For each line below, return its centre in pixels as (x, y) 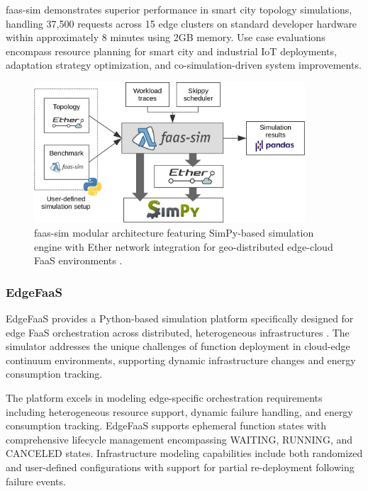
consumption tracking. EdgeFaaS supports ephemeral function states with (166, 425)
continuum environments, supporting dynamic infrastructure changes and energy (181, 360)
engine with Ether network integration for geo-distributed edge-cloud (184, 246)
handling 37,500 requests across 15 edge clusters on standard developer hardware (182, 23)
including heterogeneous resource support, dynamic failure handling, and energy (179, 411)
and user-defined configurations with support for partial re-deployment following (180, 467)
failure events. (36, 481)
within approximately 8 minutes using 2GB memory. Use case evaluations (166, 37)
